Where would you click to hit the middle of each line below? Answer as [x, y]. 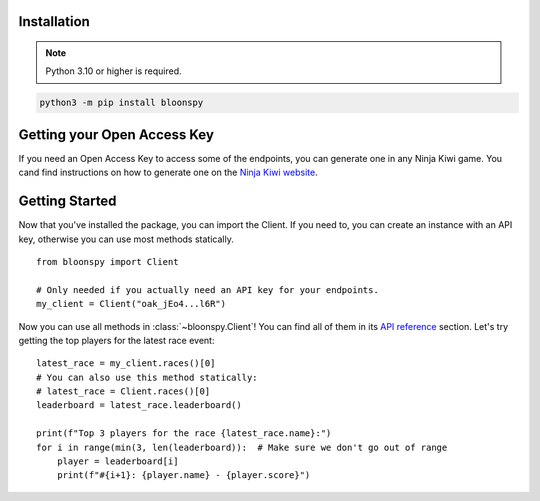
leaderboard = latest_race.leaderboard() [139, 405]
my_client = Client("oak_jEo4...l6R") [131, 304]
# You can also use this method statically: [147, 377]
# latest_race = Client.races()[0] [123, 391]
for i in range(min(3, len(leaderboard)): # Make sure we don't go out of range [242, 447]
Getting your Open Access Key [116, 134]
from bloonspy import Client [107, 261]
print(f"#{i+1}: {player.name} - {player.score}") [183, 475]
